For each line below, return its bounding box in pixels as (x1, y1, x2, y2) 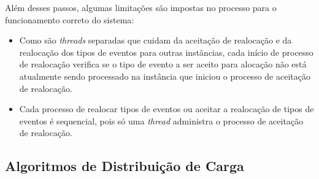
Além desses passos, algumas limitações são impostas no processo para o (5, 1, 277, 13)
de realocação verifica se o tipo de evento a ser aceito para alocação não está (19, 58, 307, 70)
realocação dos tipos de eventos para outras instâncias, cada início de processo (19, 45, 313, 58)
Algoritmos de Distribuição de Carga (5, 156, 244, 175)
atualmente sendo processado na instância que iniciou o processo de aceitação (19, 69, 310, 82)
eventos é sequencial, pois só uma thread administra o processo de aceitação (19, 114, 304, 127)
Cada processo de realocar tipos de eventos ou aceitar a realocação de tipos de (19, 102, 314, 115)
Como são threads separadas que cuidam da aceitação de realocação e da (19, 34, 292, 47)
